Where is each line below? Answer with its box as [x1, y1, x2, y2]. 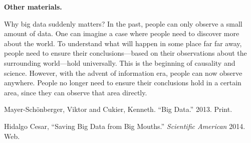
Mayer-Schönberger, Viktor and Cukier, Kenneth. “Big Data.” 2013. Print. [4, 104, 232, 114]
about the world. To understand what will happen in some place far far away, [4, 38, 242, 48]
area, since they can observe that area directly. [4, 87, 147, 97]
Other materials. [4, 2, 62, 12]
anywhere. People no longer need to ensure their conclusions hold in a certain [4, 77, 241, 88]
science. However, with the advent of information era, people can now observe [4, 67, 242, 78]
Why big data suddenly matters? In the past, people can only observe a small [4, 18, 242, 29]
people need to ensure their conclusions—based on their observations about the [4, 48, 247, 58]
